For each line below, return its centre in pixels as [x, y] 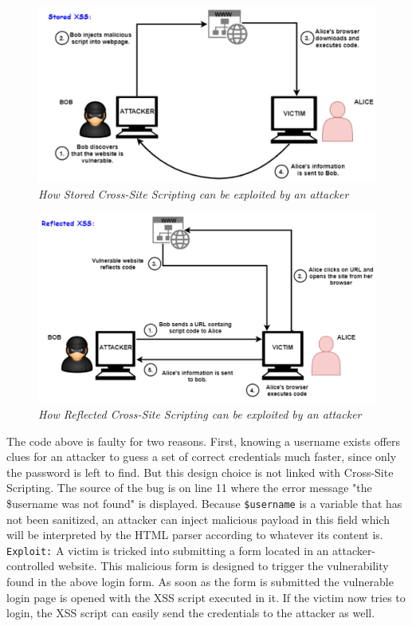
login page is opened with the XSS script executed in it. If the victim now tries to [206, 597]
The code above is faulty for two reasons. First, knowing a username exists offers [204, 441]
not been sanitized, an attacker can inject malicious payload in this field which [198, 519]
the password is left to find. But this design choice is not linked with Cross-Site [200, 472]
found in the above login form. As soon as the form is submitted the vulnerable [200, 582]
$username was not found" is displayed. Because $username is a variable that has [204, 503]
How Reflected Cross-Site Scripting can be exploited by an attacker [200, 413]
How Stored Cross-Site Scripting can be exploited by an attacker [194, 193]
